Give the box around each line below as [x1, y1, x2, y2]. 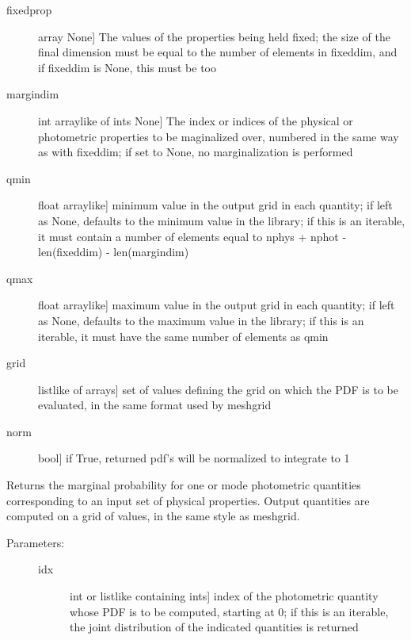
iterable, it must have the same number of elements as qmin [38, 328, 329, 344]
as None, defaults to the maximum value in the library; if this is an [38, 312, 364, 328]
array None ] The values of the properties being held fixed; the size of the [38, 28, 390, 44]
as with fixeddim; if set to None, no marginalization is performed [38, 144, 353, 160]
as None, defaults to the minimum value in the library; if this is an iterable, [38, 212, 405, 228]
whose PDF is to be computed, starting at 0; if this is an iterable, [70, 603, 389, 619]
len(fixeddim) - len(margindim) [38, 243, 189, 260]
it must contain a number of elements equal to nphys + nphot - [38, 228, 347, 244]
